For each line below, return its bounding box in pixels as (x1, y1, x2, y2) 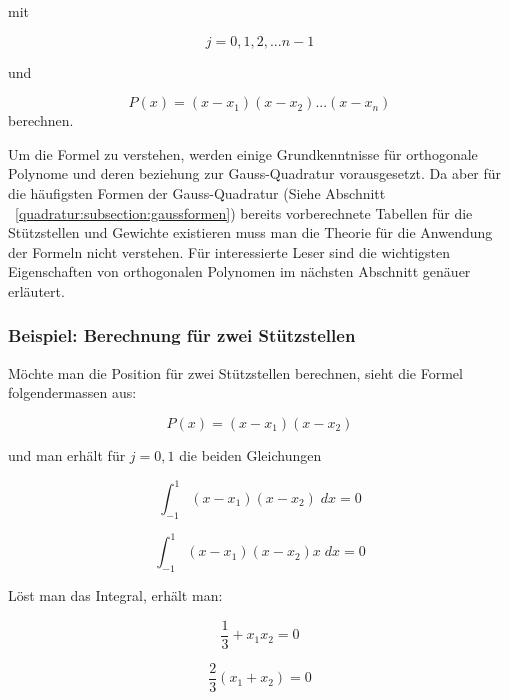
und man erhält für (8, 444, 126, 465)
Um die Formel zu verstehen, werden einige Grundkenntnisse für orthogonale (8, 143, 478, 164)
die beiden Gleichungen (179, 444, 322, 465)
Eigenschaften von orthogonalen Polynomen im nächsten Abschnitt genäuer (8, 261, 471, 282)
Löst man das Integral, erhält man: (8, 585, 223, 606)
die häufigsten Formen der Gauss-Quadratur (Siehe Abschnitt (8, 182, 386, 203)
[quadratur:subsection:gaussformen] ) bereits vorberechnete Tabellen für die (15, 202, 473, 223)
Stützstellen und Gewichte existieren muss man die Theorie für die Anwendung (8, 222, 493, 243)
